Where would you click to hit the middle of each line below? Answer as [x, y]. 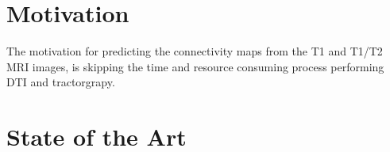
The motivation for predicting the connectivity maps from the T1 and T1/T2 [195, 51]
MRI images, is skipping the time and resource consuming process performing [195, 66]
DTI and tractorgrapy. [61, 82]
